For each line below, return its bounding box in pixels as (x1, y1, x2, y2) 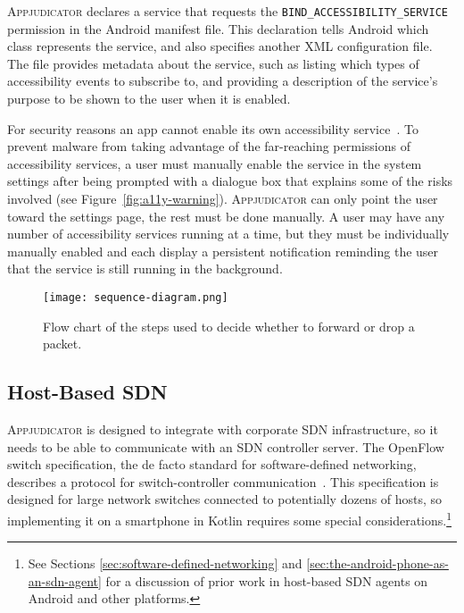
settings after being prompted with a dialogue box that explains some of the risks (7, 172, 453, 190)
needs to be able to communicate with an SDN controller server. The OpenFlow (7, 437, 444, 456)
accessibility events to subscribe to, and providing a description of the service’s (7, 71, 438, 90)
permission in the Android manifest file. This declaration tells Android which (7, 19, 429, 38)
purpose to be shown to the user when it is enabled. (7, 89, 291, 108)
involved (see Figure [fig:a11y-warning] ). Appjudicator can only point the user (7, 189, 438, 207)
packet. (43, 334, 82, 353)
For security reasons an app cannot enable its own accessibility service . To (7, 119, 418, 138)
